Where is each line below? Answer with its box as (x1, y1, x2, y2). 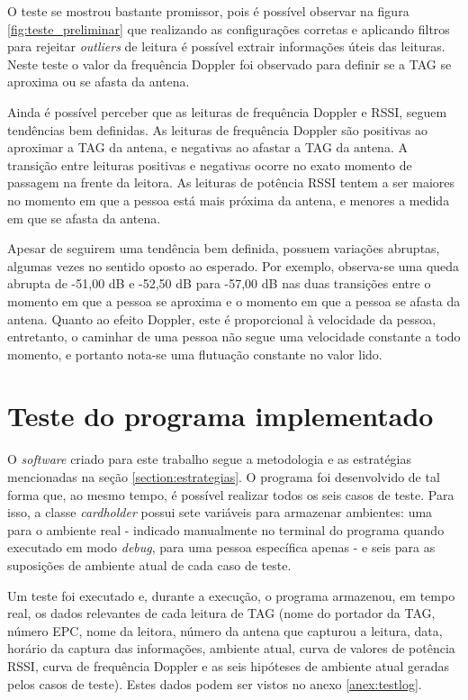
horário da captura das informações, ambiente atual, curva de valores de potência (7, 639, 455, 658)
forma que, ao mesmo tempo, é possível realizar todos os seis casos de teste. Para (7, 485, 454, 504)
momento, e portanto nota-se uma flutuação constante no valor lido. (7, 344, 382, 363)
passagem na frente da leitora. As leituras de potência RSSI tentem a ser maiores (7, 173, 455, 192)
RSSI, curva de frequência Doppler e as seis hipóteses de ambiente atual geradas (7, 656, 449, 675)
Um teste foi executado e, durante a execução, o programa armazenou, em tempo (7, 586, 455, 605)
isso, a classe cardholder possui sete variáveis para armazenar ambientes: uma (7, 503, 433, 522)
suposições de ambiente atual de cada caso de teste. (7, 555, 292, 574)
